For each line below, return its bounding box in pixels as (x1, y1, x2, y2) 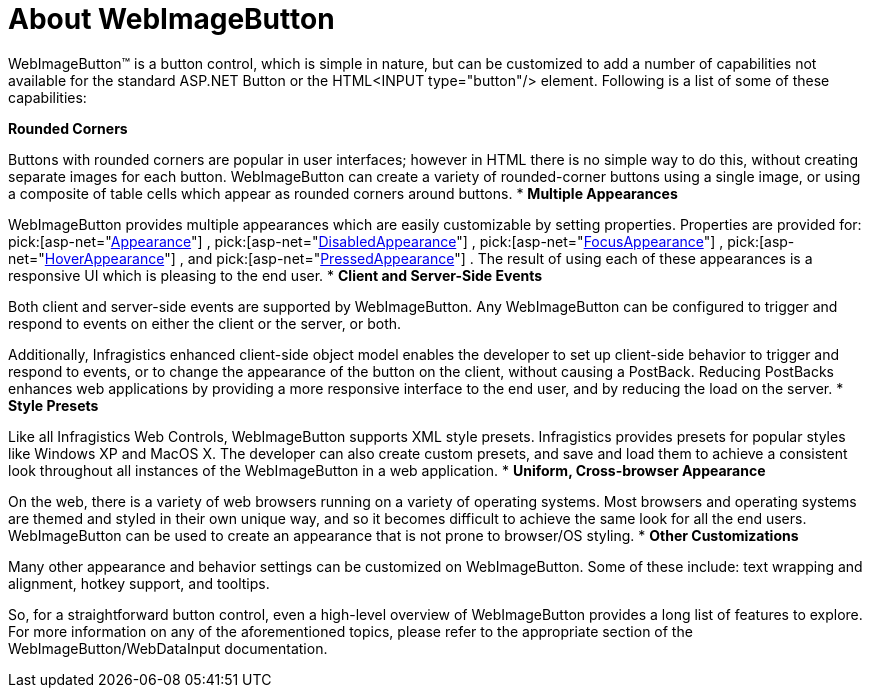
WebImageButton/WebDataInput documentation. (8, 639, 328, 657)
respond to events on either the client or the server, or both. (8, 314, 402, 332)
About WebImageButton (8, 2, 335, 36)
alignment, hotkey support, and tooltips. (8, 574, 270, 592)
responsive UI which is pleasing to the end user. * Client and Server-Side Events (8, 266, 543, 284)
